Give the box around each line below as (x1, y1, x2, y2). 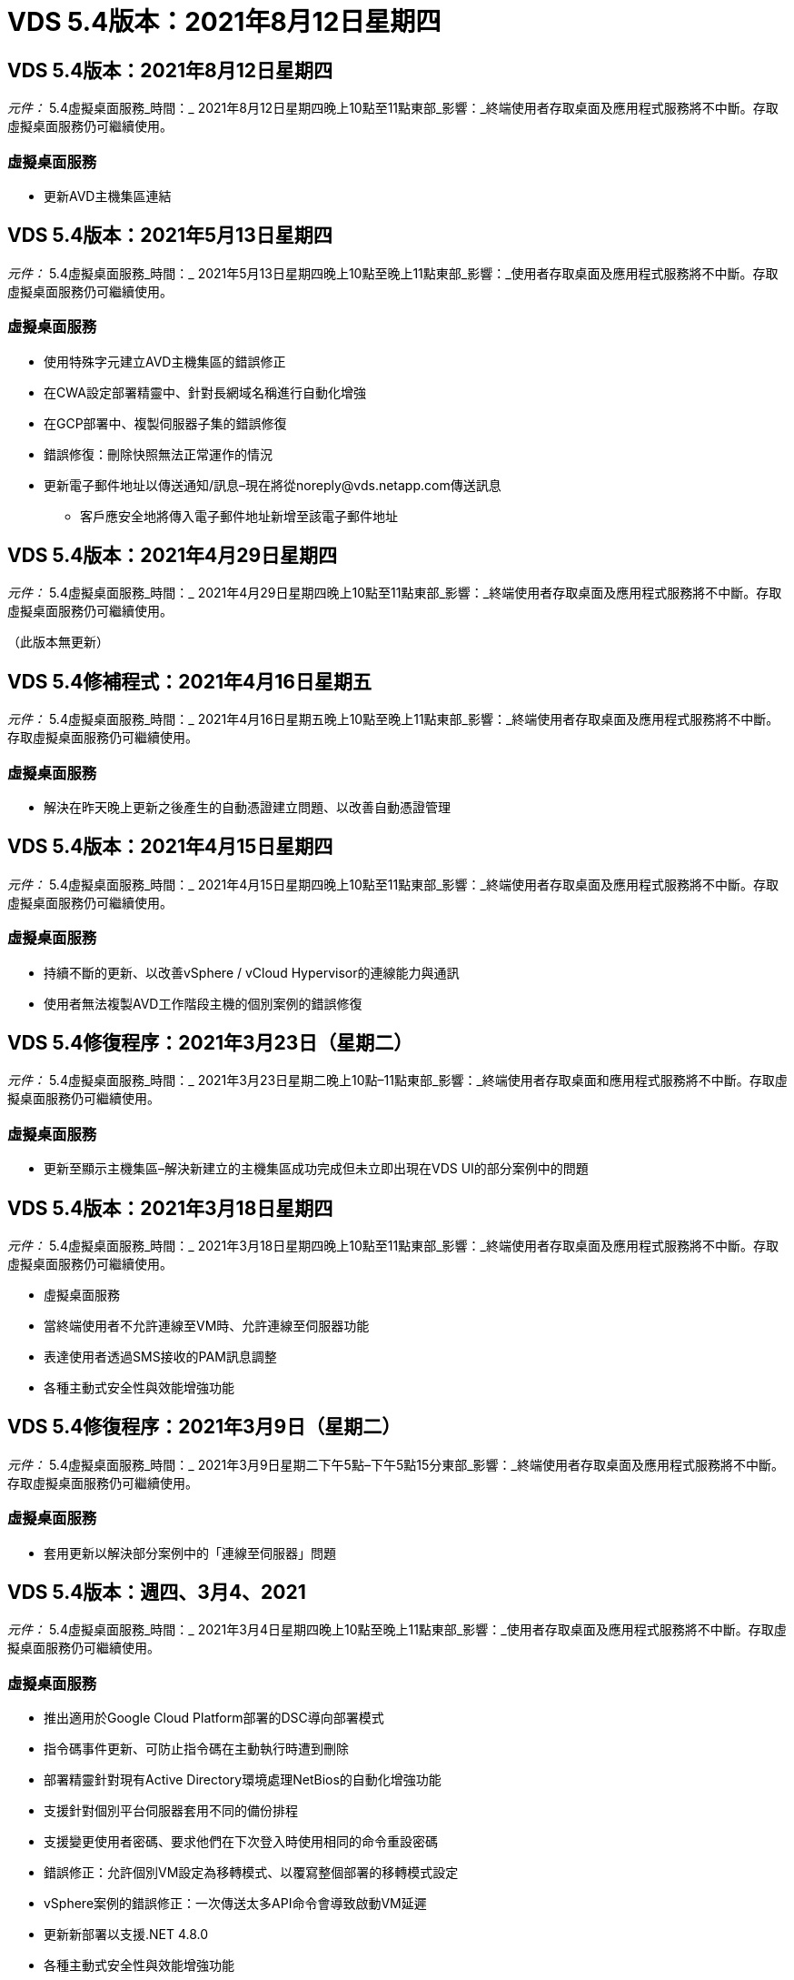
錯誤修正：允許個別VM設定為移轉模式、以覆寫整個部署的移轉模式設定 (44, 1864, 459, 1881)
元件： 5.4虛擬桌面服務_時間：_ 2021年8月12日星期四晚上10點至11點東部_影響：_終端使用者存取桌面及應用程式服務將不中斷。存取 (7, 100, 779, 116)
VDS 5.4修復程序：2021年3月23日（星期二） (7, 1030, 413, 1054)
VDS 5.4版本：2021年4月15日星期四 (7, 835, 333, 859)
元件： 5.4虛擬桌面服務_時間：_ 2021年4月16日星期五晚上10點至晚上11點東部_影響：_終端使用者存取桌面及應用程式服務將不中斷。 (7, 711, 779, 728)
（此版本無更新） (7, 634, 109, 650)
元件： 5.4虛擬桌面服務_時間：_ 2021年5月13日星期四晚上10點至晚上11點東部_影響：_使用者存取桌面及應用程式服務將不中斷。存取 (7, 265, 779, 281)
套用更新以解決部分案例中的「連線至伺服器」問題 (44, 1544, 336, 1561)
